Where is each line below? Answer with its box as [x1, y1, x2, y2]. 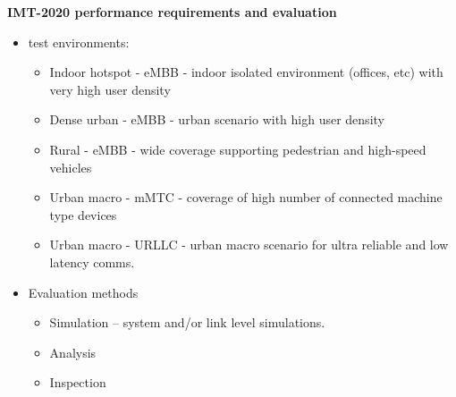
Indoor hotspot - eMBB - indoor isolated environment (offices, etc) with [49, 63, 443, 81]
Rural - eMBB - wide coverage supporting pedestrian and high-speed [49, 139, 426, 158]
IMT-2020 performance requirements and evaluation [7, 3, 337, 21]
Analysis [49, 342, 97, 361]
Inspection [49, 373, 106, 392]
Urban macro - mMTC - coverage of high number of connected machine [49, 188, 443, 207]
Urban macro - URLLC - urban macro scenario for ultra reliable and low [49, 235, 449, 254]
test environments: [28, 32, 130, 51]
